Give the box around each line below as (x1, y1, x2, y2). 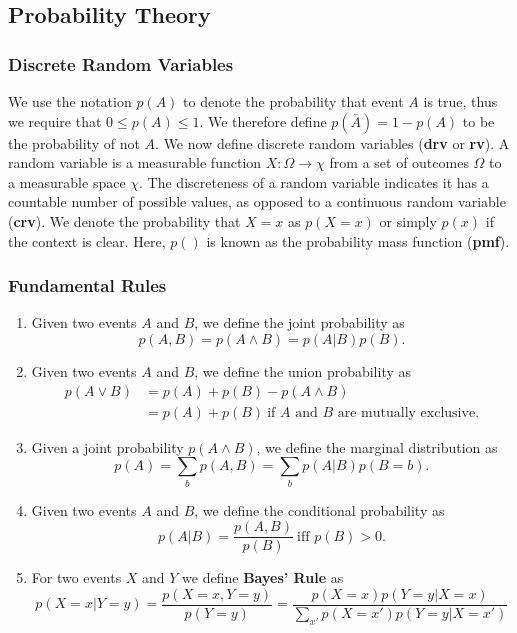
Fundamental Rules (8, 273, 167, 298)
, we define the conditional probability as (194, 499, 445, 520)
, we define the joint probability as (194, 312, 405, 333)
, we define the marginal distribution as (256, 436, 498, 457)
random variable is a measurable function (8, 152, 262, 173)
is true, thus (423, 91, 498, 111)
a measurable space (8, 171, 126, 192)
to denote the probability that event (183, 91, 404, 111)
